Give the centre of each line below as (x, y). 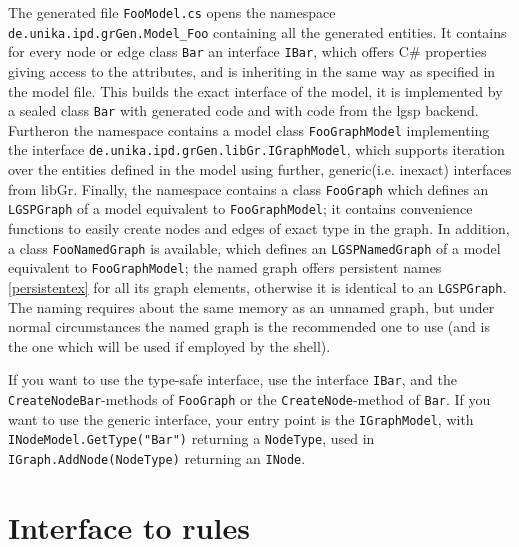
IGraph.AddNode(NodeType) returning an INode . (157, 458)
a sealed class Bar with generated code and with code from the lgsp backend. (243, 110)
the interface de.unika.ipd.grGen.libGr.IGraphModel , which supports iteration (256, 149)
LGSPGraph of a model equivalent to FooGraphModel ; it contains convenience (240, 208)
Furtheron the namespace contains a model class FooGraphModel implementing (249, 129)
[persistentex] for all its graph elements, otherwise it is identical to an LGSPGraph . (257, 286)
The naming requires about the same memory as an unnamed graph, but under (251, 306)
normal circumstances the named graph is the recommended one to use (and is (249, 326)
